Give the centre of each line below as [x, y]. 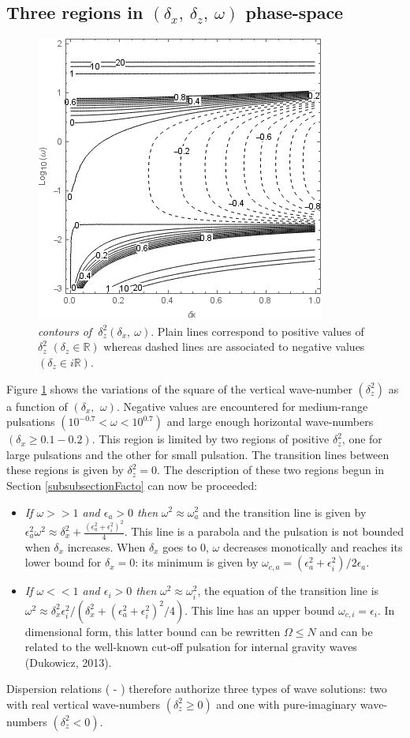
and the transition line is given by [285, 512]
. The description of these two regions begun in [271, 470]
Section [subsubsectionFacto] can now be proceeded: [132, 485]
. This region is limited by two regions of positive [211, 439]
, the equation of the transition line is [288, 591]
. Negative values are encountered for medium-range [242, 406]
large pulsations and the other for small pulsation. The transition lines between [198, 454]
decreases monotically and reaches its [313, 546]
